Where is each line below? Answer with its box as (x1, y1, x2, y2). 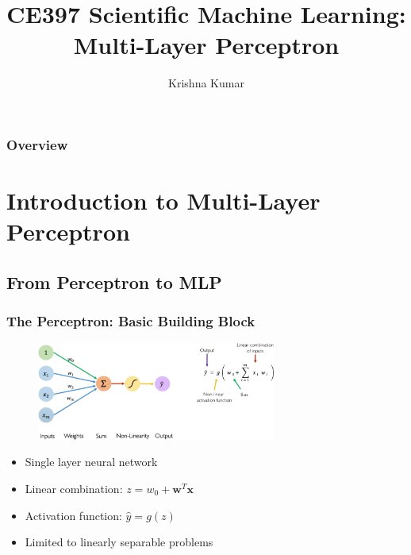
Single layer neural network (25, 453, 158, 470)
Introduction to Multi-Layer (6, 184, 321, 217)
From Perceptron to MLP (6, 269, 222, 294)
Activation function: (25, 507, 122, 523)
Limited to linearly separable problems (25, 534, 213, 550)
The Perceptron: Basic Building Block (6, 311, 255, 331)
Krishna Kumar (168, 75, 244, 91)
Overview (6, 134, 68, 154)
